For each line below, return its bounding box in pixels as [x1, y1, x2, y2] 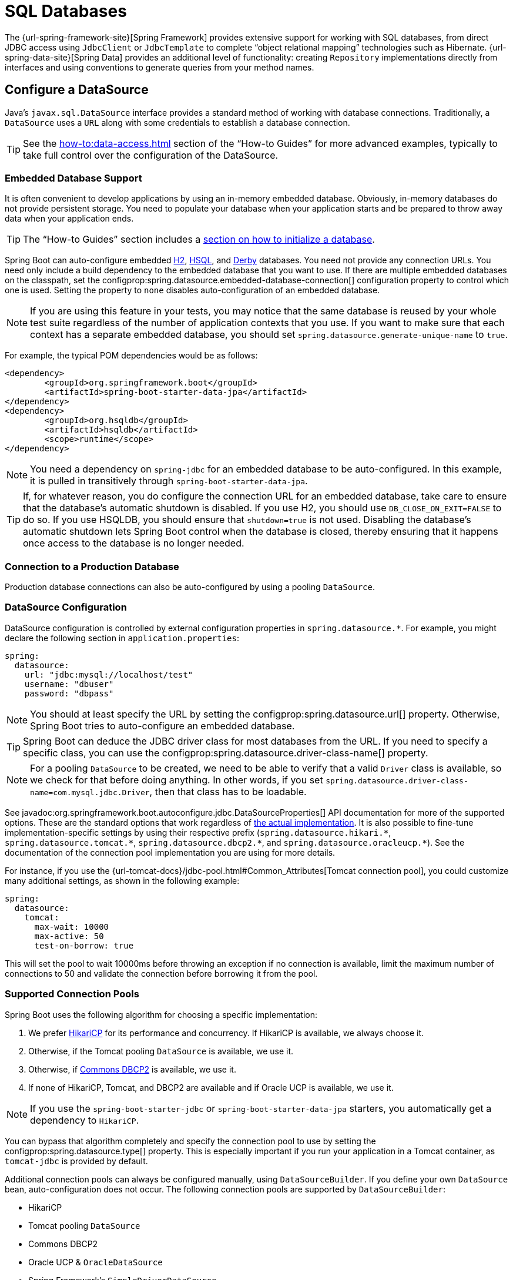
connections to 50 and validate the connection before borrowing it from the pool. [5, 968, 318, 979]
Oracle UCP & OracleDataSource [28, 1256, 163, 1267]
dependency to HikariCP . [30, 1114, 139, 1126]
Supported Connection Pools [5, 988, 139, 1000]
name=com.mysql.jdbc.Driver [30, 788, 150, 797]
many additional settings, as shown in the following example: [5, 875, 240, 886]
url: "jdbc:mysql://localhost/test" [24, 669, 193, 679]
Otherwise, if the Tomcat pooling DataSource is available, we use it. [28, 1046, 294, 1056]
